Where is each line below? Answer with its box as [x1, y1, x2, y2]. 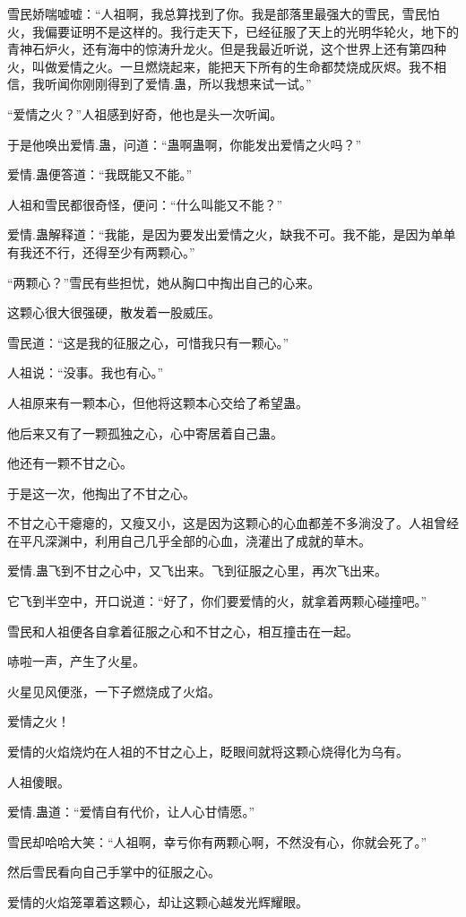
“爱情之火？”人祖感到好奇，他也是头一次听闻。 [7, 104, 283, 123]
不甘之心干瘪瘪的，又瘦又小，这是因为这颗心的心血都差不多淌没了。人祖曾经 [7, 514, 459, 532]
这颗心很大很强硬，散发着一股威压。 [7, 303, 220, 322]
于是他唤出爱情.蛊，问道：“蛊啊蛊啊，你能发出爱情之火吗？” [7, 134, 362, 153]
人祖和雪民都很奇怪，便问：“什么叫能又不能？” [7, 195, 283, 213]
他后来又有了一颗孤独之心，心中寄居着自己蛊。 [7, 423, 283, 442]
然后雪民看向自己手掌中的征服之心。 [7, 862, 220, 881]
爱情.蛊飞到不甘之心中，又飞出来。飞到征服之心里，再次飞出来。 [7, 561, 387, 580]
